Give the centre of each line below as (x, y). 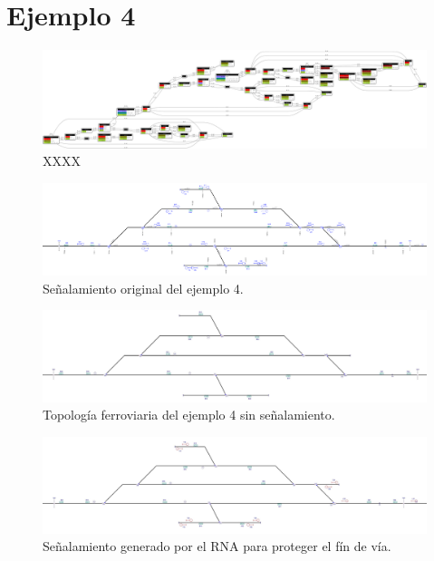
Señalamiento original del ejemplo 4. (143, 288)
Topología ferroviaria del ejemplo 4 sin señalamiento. (189, 415)
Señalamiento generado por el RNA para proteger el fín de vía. (217, 546)
